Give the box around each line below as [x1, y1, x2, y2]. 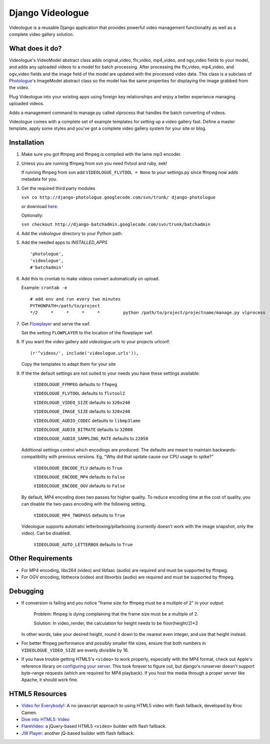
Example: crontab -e [21, 285, 67, 291]
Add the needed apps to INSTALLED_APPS [21, 239, 108, 245]
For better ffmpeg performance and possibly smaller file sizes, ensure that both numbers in [21, 640, 206, 646]
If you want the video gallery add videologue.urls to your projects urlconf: [21, 339, 170, 345]
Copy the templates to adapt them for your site [21, 361, 116, 367]
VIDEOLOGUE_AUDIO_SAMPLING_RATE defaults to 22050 [33, 436, 148, 442]
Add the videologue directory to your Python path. [21, 230, 123, 236]
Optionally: [21, 212, 44, 218]
